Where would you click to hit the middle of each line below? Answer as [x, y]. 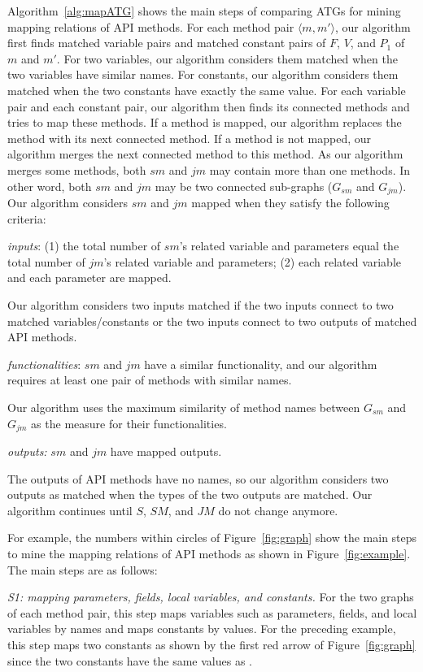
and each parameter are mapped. [89, 277]
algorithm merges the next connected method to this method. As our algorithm [205, 154]
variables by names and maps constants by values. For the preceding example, [202, 629]
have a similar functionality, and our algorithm [261, 364]
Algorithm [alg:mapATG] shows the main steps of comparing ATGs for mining [204, 11]
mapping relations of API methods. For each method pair [151, 26]
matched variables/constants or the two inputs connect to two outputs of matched [212, 321]
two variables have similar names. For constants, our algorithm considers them [203, 74]
